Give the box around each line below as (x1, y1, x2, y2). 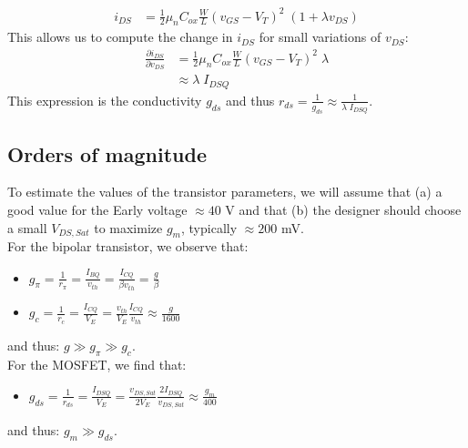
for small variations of (259, 27, 382, 46)
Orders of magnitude (7, 139, 207, 168)
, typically (180, 218, 238, 237)
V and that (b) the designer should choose (225, 199, 462, 219)
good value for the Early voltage (7, 199, 188, 219)
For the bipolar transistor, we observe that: (7, 237, 249, 256)
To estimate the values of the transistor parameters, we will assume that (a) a (7, 182, 443, 201)
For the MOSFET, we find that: (7, 354, 187, 373)
